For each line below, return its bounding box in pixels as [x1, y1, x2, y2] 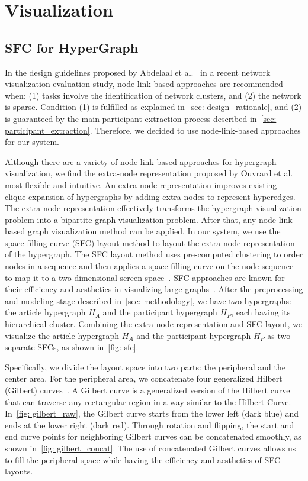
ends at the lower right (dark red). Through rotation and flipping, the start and [5, 418, 294, 431]
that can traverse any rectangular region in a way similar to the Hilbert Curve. [5, 395, 291, 408]
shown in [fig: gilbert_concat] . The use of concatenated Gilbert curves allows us [5, 441, 296, 454]
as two [267, 329, 291, 341]
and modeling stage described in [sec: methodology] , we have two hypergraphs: [5, 294, 291, 306]
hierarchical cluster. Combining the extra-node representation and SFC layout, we [5, 318, 302, 330]
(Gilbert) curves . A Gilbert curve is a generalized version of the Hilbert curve [5, 384, 290, 396]
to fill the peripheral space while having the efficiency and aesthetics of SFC [5, 453, 281, 466]
